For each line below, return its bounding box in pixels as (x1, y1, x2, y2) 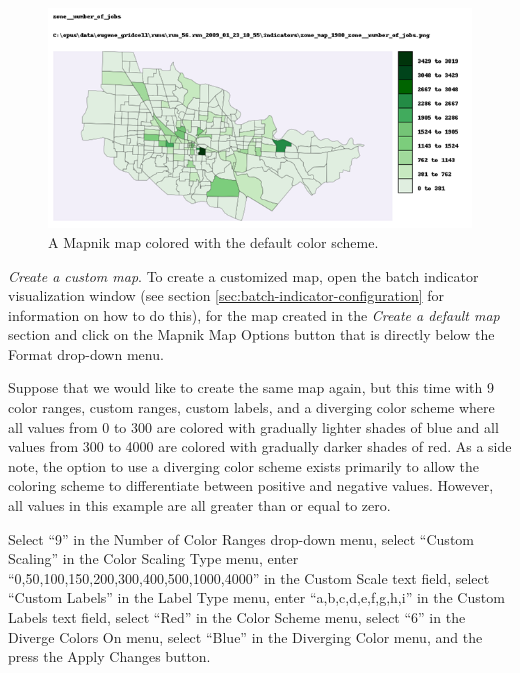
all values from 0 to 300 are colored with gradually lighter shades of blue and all (8, 416, 499, 437)
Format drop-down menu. (8, 343, 164, 364)
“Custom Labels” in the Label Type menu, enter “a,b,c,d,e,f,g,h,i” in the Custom (8, 587, 505, 608)
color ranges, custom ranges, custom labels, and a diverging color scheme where (8, 397, 495, 418)
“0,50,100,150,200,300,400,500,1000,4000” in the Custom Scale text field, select (8, 567, 490, 588)
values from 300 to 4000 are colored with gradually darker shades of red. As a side (8, 436, 512, 457)
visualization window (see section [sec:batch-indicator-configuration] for (8, 285, 445, 306)
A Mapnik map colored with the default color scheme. (48, 231, 379, 252)
